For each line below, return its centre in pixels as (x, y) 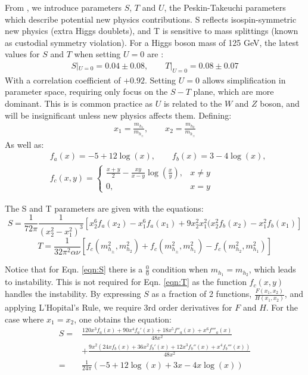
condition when (180, 269)
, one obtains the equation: (123, 319)
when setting (97, 54)
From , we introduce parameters (63, 7)
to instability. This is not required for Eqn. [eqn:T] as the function (126, 282)
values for (22, 54)
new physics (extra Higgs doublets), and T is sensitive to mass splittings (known (152, 31)
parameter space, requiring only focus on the (86, 92)
